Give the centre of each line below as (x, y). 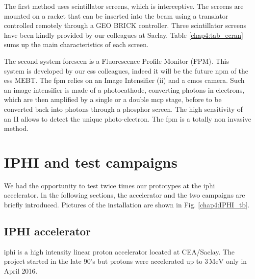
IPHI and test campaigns (91, 162)
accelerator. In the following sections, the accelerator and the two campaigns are (125, 195)
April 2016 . (21, 271)
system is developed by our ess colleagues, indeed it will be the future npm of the (126, 70)
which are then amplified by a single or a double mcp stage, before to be (113, 99)
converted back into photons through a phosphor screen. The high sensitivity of (123, 109)
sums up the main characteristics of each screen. (76, 44)
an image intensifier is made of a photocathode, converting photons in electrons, (124, 89)
